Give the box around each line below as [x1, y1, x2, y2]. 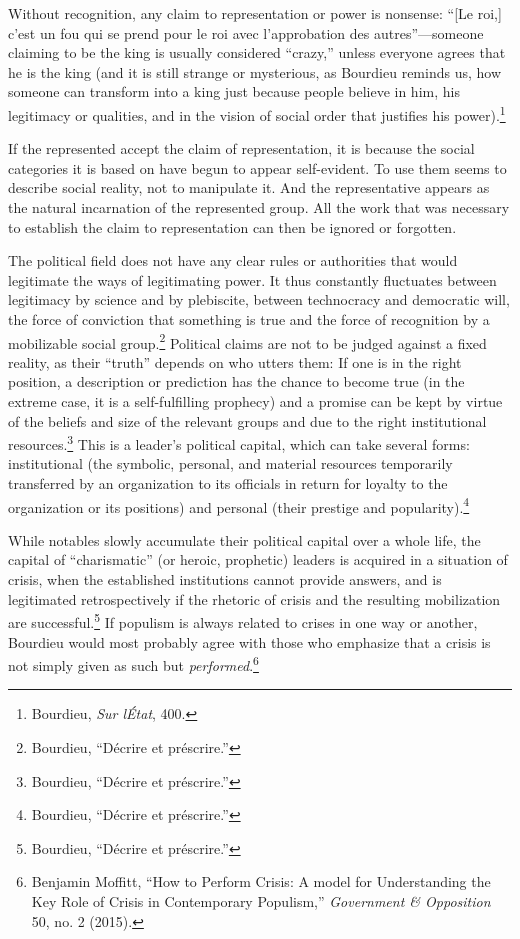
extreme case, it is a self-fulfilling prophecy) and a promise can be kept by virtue [8, 391, 503, 411]
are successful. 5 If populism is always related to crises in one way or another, [8, 609, 478, 632]
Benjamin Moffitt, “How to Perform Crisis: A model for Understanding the [31, 871, 491, 892]
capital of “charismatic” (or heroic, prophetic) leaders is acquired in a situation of [8, 549, 508, 570]
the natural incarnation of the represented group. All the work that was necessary [8, 197, 510, 217]
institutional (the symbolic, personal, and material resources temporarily [8, 453, 453, 474]
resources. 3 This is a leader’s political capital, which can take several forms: [8, 431, 470, 454]
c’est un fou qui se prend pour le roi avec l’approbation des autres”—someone [8, 22, 484, 43]
